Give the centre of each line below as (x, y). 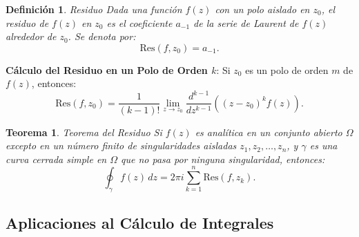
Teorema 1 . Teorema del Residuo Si (84, 132)
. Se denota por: (102, 36)
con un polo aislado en (262, 9)
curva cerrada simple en (56, 159)
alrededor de (31, 36)
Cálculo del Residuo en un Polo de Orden (107, 69)
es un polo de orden (287, 69)
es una (323, 145)
